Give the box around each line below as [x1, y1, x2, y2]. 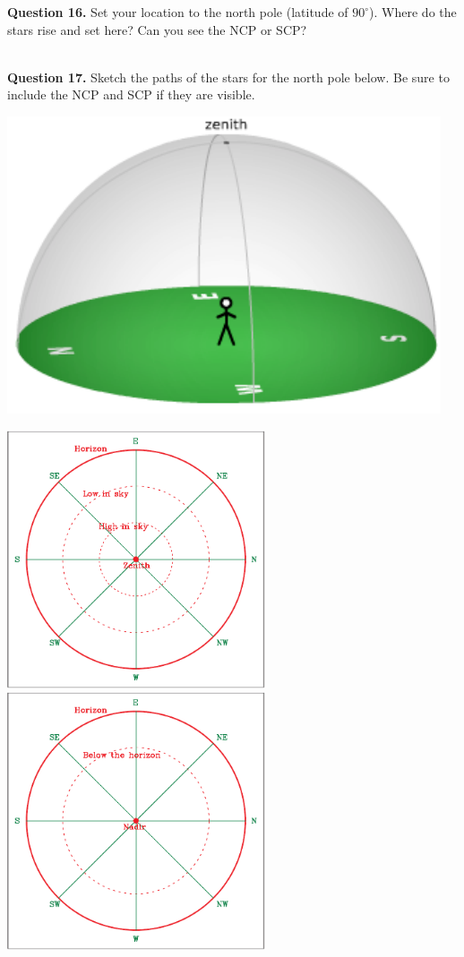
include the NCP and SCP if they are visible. [7, 85, 255, 104]
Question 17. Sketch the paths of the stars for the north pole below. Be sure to [7, 67, 450, 86]
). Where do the [369, 3, 457, 21]
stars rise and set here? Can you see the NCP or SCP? [7, 20, 307, 38]
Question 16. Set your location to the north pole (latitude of [7, 3, 348, 21]
